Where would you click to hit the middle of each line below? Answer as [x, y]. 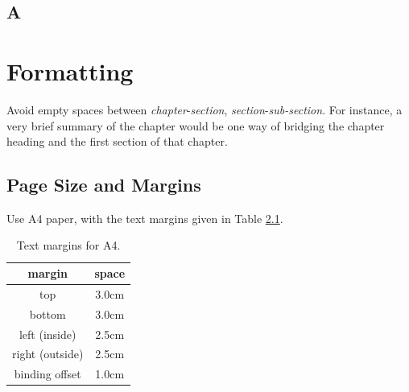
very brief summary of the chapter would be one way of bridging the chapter [196, 125]
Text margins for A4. [68, 245]
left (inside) [48, 334]
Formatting [70, 70]
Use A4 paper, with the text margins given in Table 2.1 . [145, 218]
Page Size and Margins [104, 185]
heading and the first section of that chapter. [117, 141]
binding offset [48, 374]
